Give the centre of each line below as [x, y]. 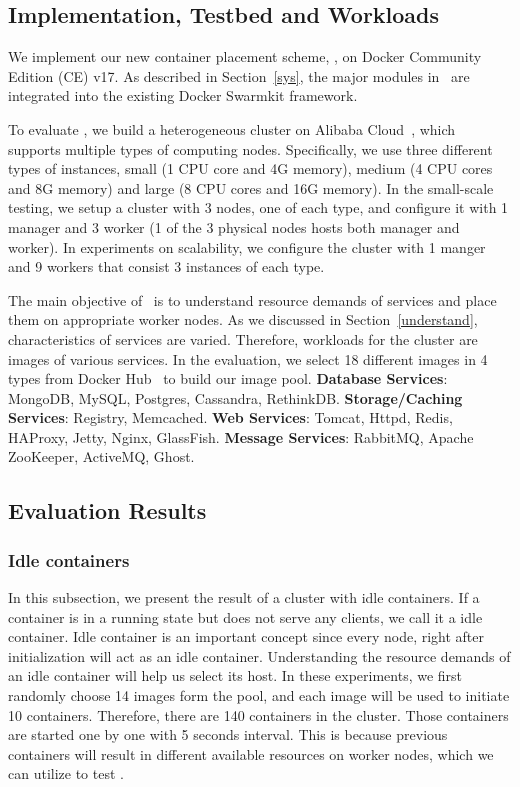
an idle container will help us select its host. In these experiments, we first [235, 675]
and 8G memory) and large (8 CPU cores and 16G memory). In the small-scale [251, 187]
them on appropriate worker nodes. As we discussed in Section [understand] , [243, 319]
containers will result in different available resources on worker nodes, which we [251, 753]
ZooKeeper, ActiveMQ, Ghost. [101, 456]
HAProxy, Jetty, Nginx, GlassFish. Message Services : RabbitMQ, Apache [241, 436]
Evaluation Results [107, 510]
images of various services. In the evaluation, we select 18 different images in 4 [248, 358]
